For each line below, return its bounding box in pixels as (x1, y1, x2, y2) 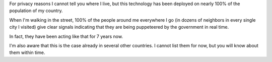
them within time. (9, 49, 45, 55)
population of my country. (9, 8, 63, 14)
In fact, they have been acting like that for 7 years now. (9, 33, 123, 39)
